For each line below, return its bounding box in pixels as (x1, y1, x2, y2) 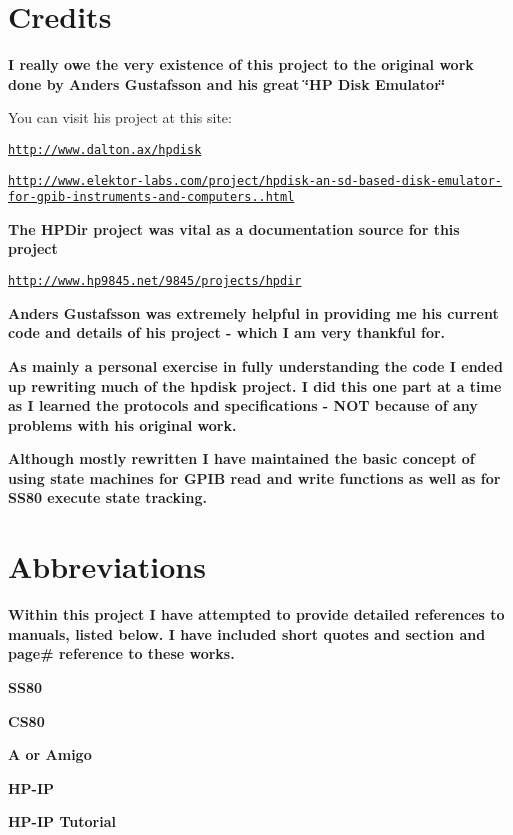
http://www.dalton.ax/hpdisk (8, 142, 202, 157)
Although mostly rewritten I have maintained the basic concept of (8, 448, 475, 469)
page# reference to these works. (8, 643, 235, 664)
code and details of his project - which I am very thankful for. (8, 322, 446, 343)
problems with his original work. (8, 414, 237, 435)
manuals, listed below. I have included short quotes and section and (8, 623, 486, 644)
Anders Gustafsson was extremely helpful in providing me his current (8, 302, 499, 323)
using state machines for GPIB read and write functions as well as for (8, 467, 501, 488)
